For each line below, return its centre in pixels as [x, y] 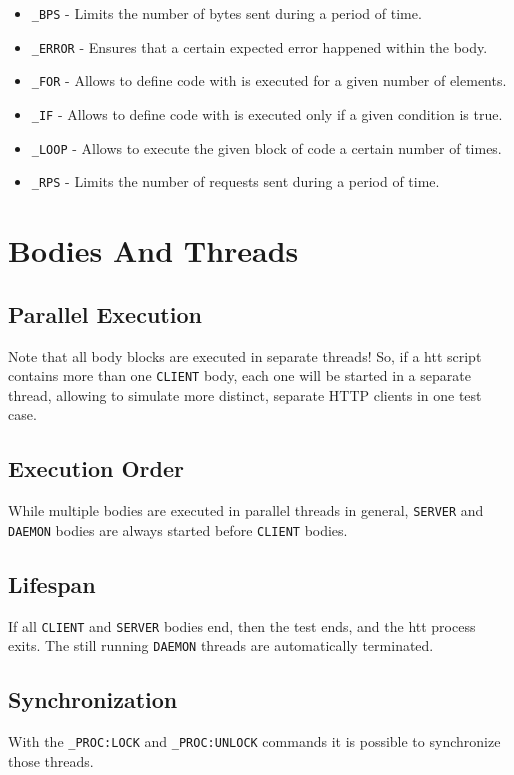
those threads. [51, 760]
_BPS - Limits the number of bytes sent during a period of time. [226, 13]
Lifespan [52, 583]
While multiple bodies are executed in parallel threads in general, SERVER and [246, 510]
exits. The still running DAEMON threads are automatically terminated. [221, 645]
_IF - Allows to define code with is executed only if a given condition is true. [267, 113]
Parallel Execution [105, 313]
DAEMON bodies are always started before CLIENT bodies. [178, 529]
